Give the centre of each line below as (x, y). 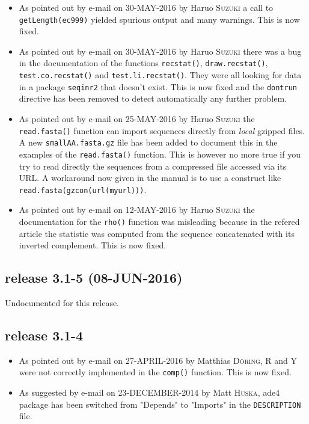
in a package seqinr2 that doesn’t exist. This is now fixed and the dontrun (158, 86)
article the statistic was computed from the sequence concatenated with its (157, 233)
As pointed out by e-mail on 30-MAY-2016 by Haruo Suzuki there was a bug (160, 51)
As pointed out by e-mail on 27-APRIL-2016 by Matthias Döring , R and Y (158, 360)
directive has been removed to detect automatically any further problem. (153, 98)
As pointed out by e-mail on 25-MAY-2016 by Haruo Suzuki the (137, 118)
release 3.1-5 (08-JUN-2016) (94, 278)
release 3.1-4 (44, 335)
